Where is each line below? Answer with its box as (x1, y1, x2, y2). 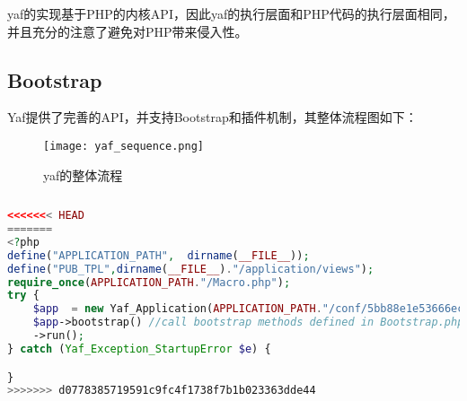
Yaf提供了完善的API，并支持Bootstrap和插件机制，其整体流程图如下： (7, 108, 418, 126)
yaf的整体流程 (43, 165, 123, 184)
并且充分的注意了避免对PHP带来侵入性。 (7, 22, 248, 40)
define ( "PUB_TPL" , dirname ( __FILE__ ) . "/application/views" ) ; (7, 262, 374, 275)
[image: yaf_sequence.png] (43, 139, 204, 153)
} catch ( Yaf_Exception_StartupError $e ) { (7, 342, 271, 355)
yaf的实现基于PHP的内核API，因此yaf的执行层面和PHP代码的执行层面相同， (7, 4, 455, 22)
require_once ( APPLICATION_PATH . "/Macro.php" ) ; (7, 275, 291, 289)
